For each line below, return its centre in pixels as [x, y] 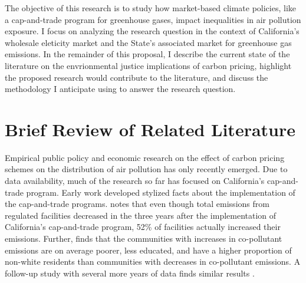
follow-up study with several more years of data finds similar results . [130, 273]
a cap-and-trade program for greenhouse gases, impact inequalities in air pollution [153, 19]
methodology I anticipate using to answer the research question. [120, 89]
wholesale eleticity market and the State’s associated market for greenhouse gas [148, 42]
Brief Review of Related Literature [150, 129]
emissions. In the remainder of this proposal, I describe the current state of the [147, 54]
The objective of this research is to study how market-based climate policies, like [151, 8]
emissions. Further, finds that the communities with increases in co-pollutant [144, 238]
